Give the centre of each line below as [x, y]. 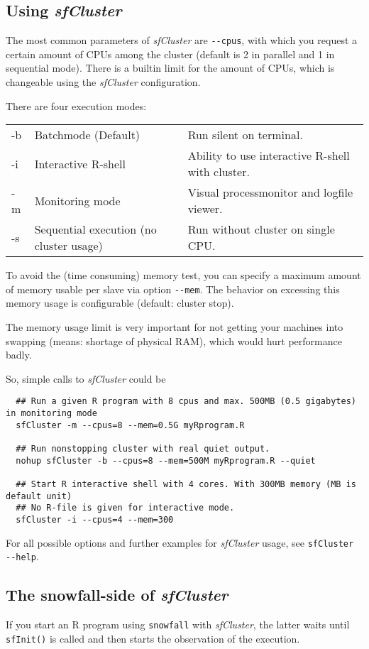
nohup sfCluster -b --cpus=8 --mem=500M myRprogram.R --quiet [166, 460]
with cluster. [219, 172]
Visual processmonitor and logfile [270, 192]
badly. [19, 355]
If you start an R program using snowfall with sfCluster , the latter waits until [178, 625]
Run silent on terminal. [245, 135]
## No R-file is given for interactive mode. [125, 508]
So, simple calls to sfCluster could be [86, 378]
